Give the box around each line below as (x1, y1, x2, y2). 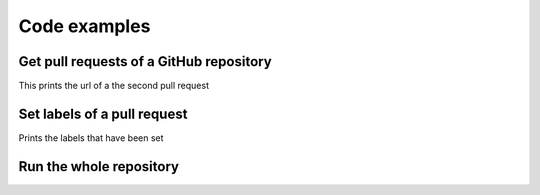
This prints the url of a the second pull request (18, 80, 210, 92)
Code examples (18, 15, 151, 37)
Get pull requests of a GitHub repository (18, 53, 272, 70)
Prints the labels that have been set (18, 131, 164, 144)
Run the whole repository (18, 158, 180, 175)
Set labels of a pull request (18, 105, 188, 122)
